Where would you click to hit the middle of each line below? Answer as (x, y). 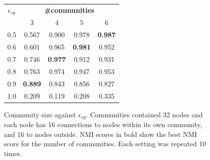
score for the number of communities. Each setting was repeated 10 (105, 144)
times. (13, 153)
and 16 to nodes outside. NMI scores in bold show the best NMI (101, 134)
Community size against (40, 114)
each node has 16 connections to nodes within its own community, (103, 124)
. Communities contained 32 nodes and (144, 114)
